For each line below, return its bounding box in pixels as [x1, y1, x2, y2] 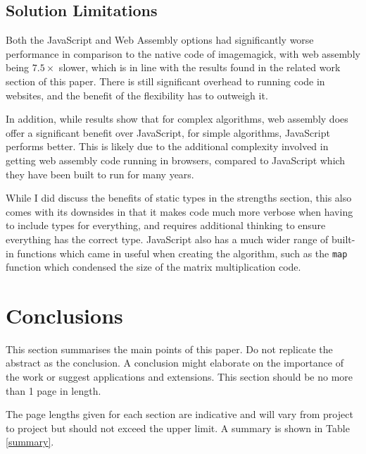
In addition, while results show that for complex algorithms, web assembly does [6, 111, 348, 126]
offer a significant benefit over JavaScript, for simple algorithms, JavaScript [6, 125, 330, 140]
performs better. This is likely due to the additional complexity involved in [6, 139, 329, 154]
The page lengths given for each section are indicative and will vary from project [6, 407, 353, 422]
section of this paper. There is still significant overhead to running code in [6, 73, 325, 88]
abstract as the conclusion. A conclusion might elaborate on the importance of [6, 355, 343, 370]
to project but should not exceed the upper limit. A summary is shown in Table [6, 420, 350, 435]
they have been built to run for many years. [6, 166, 194, 181]
